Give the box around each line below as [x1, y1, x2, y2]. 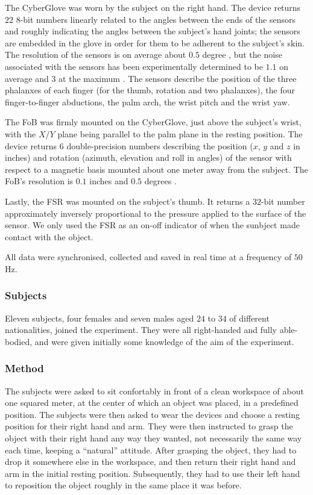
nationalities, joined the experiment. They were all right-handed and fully [5, 323, 277, 336]
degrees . [144, 175, 177, 187]
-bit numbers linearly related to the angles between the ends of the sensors [20, 13, 296, 25]
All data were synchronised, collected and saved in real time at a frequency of [5, 251, 292, 263]
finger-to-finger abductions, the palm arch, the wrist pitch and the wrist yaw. [5, 95, 290, 108]
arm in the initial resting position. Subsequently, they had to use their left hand [5, 467, 300, 479]
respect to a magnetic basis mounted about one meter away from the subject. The [5, 163, 308, 175]
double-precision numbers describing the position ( [66, 139, 253, 152]
